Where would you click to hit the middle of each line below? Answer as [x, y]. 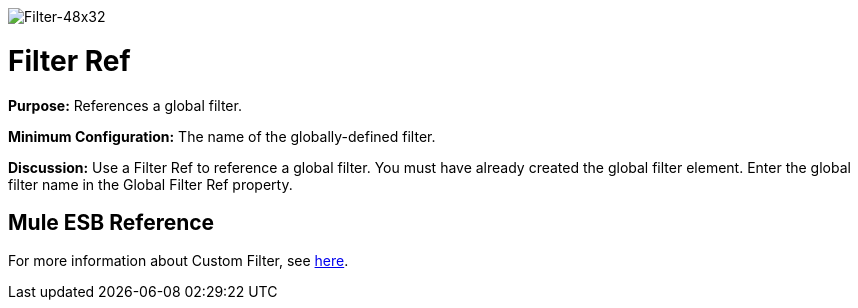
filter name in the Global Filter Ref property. [150, 184]
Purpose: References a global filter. [125, 105]
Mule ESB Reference [111, 222]
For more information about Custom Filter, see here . [178, 261]
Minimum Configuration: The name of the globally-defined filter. [222, 136]
